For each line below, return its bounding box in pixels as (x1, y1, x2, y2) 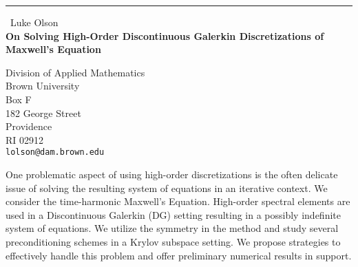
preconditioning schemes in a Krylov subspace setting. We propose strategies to (6, 234, 341, 248)
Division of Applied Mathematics (6, 65, 145, 79)
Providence (6, 119, 52, 133)
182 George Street (6, 105, 81, 120)
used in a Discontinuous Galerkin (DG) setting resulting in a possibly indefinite (6, 207, 341, 222)
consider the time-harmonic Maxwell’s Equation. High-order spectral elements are (6, 194, 350, 209)
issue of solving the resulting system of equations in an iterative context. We (6, 180, 328, 195)
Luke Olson (10, 15, 59, 29)
